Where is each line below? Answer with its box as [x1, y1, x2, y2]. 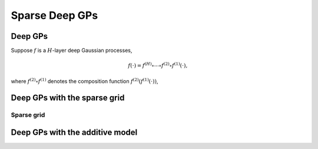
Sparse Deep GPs [11, 9, 98, 22]
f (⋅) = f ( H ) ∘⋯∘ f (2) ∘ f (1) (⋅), [127, 61, 188, 69]
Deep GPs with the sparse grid [11, 93, 125, 103]
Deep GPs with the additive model [11, 127, 138, 138]
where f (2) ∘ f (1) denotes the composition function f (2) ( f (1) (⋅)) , [11, 77, 158, 85]
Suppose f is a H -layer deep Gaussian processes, [11, 47, 132, 54]
